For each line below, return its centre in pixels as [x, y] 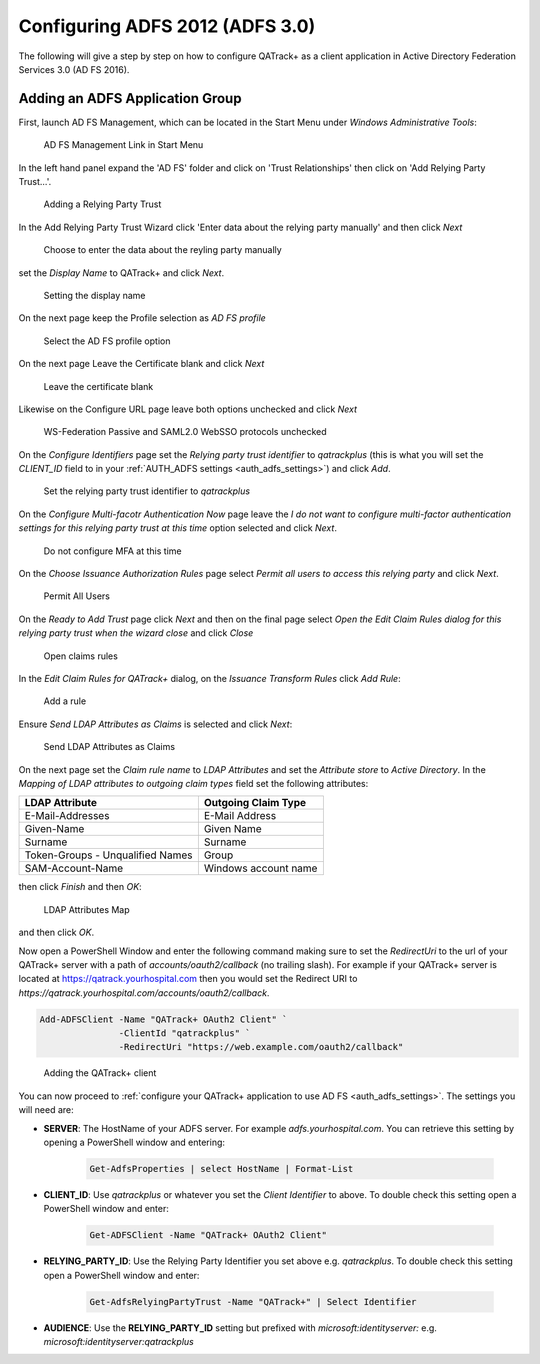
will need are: [46, 1110]
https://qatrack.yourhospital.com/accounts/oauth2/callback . [144, 992]
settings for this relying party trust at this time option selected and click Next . [177, 528]
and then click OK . [56, 932]
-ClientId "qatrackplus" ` [184, 1033]
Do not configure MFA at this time [112, 551]
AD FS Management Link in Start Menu [123, 145]
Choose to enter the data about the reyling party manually [162, 250]
